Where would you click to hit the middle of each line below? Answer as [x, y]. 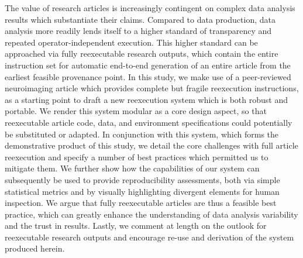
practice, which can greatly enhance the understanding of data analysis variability [151, 214]
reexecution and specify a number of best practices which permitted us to [137, 156]
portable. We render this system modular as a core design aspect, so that [136, 111]
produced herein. [35, 248]
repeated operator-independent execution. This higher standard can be [131, 42]
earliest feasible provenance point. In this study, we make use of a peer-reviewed [148, 76]
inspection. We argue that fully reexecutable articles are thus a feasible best [141, 203]
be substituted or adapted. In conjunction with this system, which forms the [142, 134]
